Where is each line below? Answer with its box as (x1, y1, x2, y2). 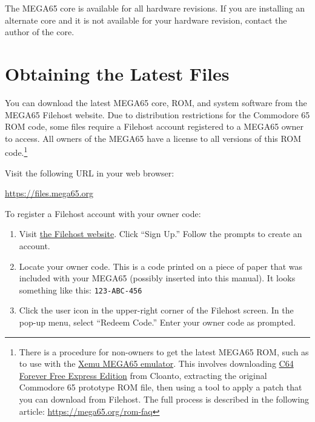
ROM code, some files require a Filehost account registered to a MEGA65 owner (5, 120, 304, 133)
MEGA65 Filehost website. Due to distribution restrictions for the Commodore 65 (5, 108, 310, 121)
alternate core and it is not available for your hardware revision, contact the (5, 13, 287, 26)
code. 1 (5, 144, 28, 158)
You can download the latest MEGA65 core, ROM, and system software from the (5, 96, 307, 109)
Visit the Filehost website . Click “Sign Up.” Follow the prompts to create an (19, 227, 302, 240)
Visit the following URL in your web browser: (5, 166, 174, 179)
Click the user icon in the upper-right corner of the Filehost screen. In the (19, 304, 294, 316)
